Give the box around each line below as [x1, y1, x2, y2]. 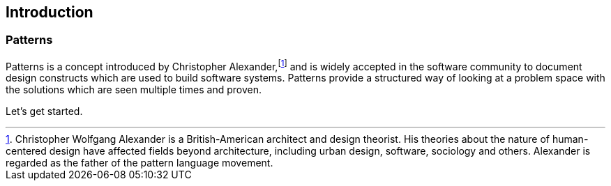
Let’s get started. [6, 105, 83, 118]
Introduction [6, 3, 93, 21]
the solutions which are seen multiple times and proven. [6, 84, 262, 96]
